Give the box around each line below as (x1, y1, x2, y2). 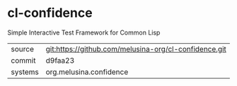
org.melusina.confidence (45, 67, 129, 77)
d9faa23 (45, 55, 75, 65)
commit (11, 55, 36, 65)
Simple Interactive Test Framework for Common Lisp (7, 28, 161, 37)
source (11, 44, 34, 54)
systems (11, 67, 39, 77)
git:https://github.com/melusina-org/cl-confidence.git (45, 44, 226, 54)
